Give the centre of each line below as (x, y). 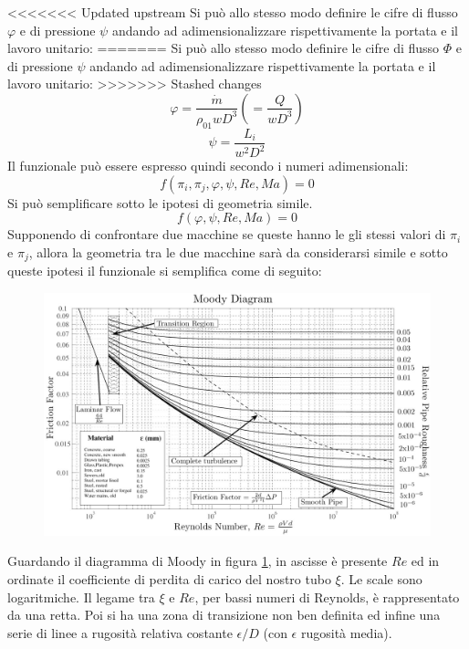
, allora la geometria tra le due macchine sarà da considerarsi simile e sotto (238, 251)
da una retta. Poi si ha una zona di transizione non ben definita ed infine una (224, 615)
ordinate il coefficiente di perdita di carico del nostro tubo (169, 578)
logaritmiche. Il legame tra (81, 597)
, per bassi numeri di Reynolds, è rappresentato (327, 597)
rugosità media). (346, 632)
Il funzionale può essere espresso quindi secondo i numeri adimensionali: (208, 166)
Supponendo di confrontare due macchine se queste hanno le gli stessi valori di (227, 234)
